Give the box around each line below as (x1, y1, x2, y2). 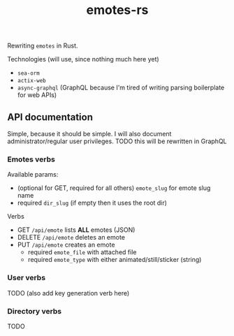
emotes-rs (86, 2, 149, 18)
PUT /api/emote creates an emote (17, 240, 115, 249)
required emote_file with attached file (27, 248, 137, 256)
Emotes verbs (7, 154, 56, 164)
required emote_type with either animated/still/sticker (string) (27, 256, 202, 264)
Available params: (7, 170, 59, 179)
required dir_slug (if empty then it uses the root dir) (17, 198, 168, 207)
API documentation (7, 111, 93, 123)
